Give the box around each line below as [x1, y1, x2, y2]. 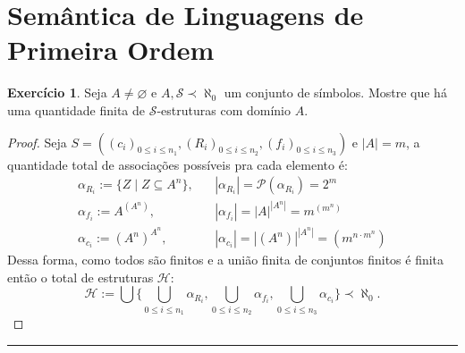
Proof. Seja [7, 132, 67, 151]
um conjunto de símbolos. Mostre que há [224, 83, 447, 102]
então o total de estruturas [7, 267, 154, 286]
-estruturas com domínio [156, 100, 292, 119]
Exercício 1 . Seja [7, 83, 107, 102]
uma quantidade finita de [7, 100, 146, 119]
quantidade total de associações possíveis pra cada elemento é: [7, 155, 348, 173]
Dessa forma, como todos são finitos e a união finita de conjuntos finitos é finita [7, 250, 444, 269]
